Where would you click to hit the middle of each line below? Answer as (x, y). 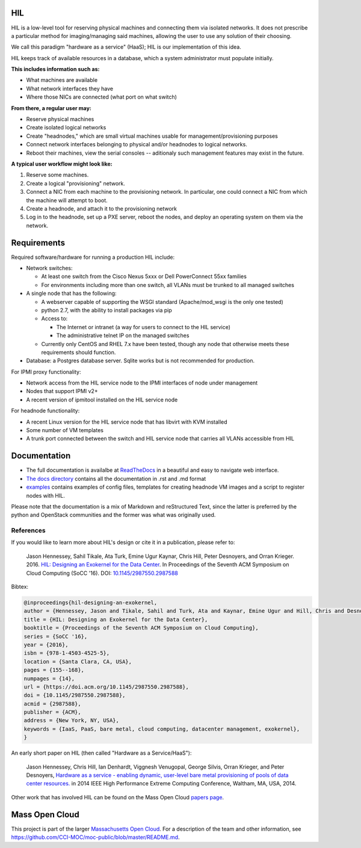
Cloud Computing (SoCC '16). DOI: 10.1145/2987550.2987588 (102, 573)
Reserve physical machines (60, 119)
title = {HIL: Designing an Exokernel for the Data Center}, (116, 619)
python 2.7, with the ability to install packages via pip (107, 310)
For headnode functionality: (45, 411)
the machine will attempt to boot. (67, 200)
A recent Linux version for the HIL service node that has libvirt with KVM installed (127, 422)
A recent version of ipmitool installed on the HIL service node (102, 400)
